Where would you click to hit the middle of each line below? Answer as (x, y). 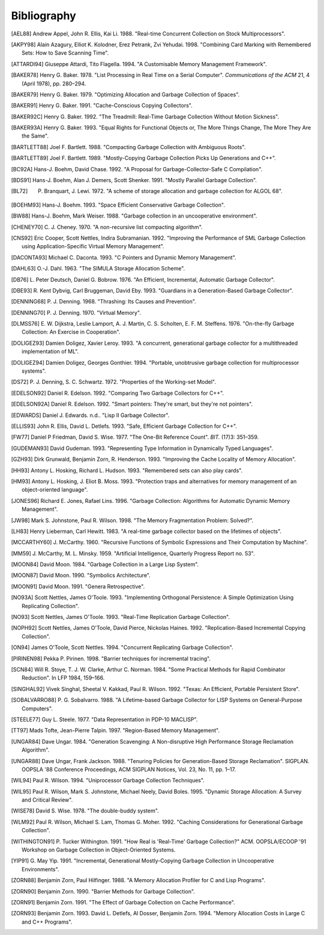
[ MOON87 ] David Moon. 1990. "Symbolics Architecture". (81, 575)
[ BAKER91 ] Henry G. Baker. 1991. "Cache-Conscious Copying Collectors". (102, 106)
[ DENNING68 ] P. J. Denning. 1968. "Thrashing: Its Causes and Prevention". (103, 302)
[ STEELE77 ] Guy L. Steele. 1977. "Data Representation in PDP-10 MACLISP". (104, 719)
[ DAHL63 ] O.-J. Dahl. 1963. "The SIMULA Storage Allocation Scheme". (98, 269)
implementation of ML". (50, 352)
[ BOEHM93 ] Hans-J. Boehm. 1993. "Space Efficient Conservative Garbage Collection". (118, 205)
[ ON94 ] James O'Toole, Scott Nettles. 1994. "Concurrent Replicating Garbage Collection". (122, 647)
